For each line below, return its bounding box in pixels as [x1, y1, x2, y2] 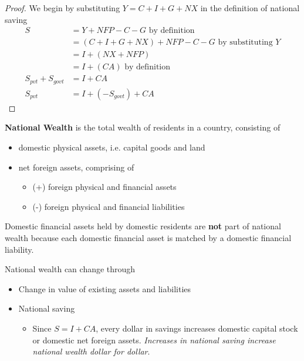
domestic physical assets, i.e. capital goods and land [18, 141, 205, 153]
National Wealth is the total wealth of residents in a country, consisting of [5, 121, 281, 133]
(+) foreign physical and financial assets [32, 180, 177, 193]
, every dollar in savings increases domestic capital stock [96, 322, 298, 334]
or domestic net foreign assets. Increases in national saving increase [32, 333, 276, 346]
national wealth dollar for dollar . [32, 345, 150, 357]
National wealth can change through [5, 263, 136, 275]
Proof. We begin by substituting [5, 2, 120, 14]
